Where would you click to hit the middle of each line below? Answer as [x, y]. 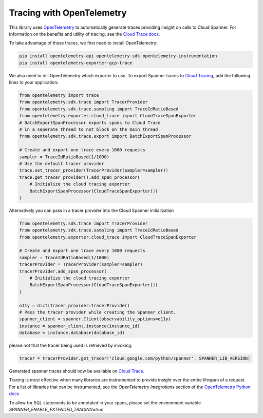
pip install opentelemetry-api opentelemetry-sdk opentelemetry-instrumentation [118, 56]
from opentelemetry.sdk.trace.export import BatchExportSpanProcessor [105, 136]
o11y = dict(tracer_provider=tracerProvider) [75, 305]
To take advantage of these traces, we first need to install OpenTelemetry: [83, 43]
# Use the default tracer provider [62, 163]
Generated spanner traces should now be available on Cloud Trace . [77, 371]
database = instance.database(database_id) [72, 333]
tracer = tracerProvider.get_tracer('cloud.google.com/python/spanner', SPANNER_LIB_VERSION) [135, 358]
